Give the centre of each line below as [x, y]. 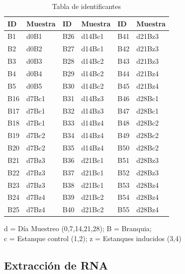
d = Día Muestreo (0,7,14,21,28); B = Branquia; [78, 228]
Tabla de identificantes [86, 6]
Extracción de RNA [56, 265]
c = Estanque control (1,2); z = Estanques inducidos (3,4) [93, 238]
